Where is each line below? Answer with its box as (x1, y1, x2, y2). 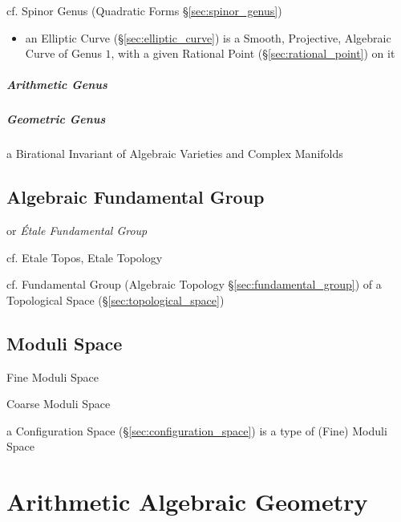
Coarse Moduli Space (6, 395, 111, 412)
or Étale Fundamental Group (6, 222, 148, 239)
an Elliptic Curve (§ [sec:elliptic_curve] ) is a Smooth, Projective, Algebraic (25, 29, 391, 46)
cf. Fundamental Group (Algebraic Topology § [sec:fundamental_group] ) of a (6, 276, 382, 293)
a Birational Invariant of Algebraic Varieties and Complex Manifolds (6, 145, 343, 162)
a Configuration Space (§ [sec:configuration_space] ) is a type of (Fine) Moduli (6, 422, 387, 439)
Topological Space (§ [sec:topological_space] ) (6, 291, 225, 308)
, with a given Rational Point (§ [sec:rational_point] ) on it (111, 45, 395, 62)
